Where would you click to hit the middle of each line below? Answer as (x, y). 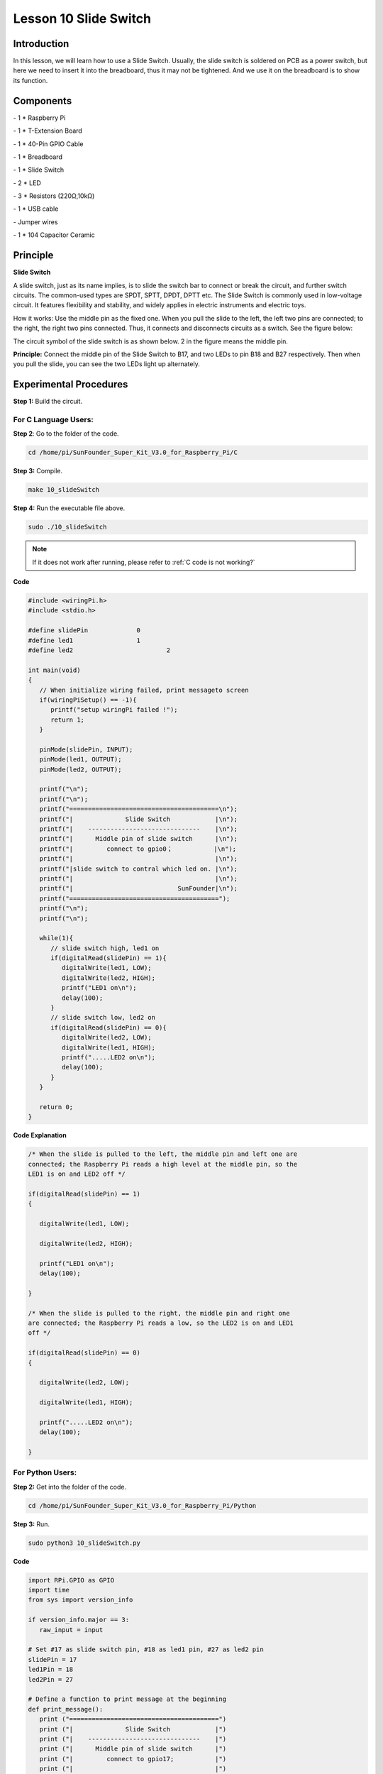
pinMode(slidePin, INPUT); (86, 749)
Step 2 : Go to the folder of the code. (66, 434)
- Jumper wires (35, 222)
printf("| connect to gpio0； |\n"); (138, 849)
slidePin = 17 (52, 1659)
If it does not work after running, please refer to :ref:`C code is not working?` (144, 562)
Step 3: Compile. (38, 471)
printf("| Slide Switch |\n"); (138, 819)
